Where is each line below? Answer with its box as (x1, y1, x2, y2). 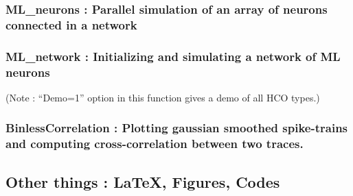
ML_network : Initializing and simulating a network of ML (5, 47, 341, 64)
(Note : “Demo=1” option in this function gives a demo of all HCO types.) (5, 90, 320, 104)
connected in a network (5, 16, 137, 33)
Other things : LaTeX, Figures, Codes (5, 171, 280, 192)
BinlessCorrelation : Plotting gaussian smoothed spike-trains (5, 119, 348, 136)
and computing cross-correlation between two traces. (5, 135, 304, 152)
